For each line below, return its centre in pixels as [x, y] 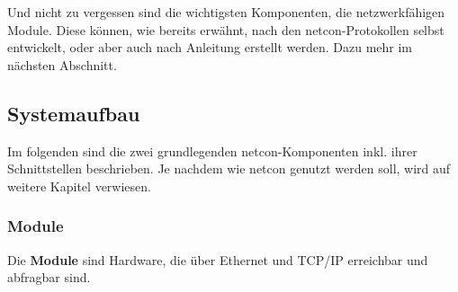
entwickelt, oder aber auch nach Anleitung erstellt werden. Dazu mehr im [210, 47]
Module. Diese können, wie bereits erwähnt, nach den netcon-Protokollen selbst [226, 29]
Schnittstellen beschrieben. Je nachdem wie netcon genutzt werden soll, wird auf [229, 168]
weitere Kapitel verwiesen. [79, 186]
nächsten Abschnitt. [62, 64]
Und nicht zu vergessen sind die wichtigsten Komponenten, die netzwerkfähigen [226, 12]
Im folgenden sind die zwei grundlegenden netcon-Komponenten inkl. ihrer [212, 150]
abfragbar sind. [49, 277]
